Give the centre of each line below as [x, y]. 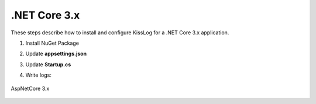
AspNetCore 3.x [30, 88]
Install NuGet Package [52, 43]
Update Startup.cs [48, 64]
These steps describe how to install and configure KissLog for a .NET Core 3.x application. [120, 33]
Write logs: [39, 75]
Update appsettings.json [56, 54]
